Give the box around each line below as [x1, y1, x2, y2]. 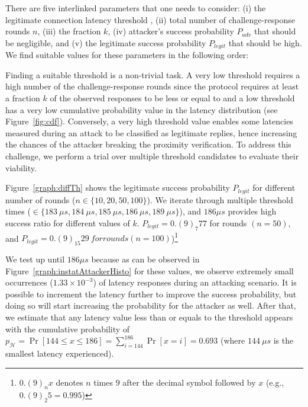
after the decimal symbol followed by [122, 376, 256, 388]
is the [273, 334, 294, 347]
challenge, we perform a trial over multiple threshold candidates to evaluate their [5, 149, 299, 162]
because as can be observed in [91, 253, 200, 265]
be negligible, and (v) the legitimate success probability [5, 36, 206, 49]
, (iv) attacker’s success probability [108, 25, 234, 37]
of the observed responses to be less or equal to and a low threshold [50, 92, 295, 104]
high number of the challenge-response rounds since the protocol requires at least [5, 80, 299, 92]
